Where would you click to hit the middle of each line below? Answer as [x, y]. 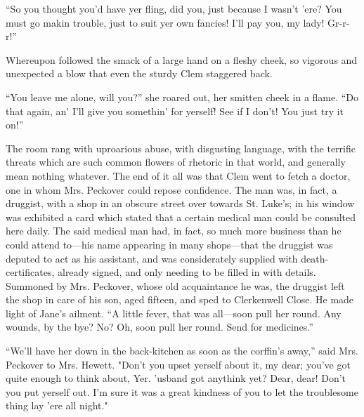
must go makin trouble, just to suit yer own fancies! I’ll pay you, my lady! [165, 22]
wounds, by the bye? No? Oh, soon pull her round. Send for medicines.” [160, 327]
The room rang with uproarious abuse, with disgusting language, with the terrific [181, 148]
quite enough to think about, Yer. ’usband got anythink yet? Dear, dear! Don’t [176, 378]
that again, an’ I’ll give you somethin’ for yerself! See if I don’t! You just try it [175, 111]
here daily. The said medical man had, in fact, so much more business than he [174, 231]
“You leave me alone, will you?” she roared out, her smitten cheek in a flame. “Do [182, 97]
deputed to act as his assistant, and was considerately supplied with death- [167, 258]
